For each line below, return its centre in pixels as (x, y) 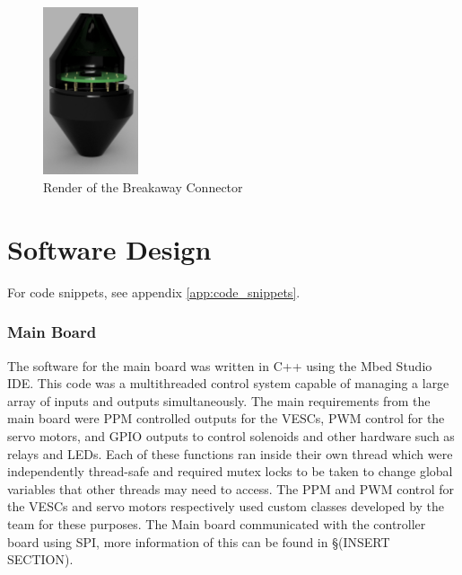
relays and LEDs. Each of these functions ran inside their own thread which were (230, 453)
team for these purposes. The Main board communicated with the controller (217, 523)
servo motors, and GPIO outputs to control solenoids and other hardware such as (231, 435)
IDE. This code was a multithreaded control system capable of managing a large (228, 383)
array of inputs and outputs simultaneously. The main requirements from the (219, 400)
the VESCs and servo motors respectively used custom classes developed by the (226, 506)
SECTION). (40, 559)
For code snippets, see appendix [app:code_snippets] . (154, 292)
